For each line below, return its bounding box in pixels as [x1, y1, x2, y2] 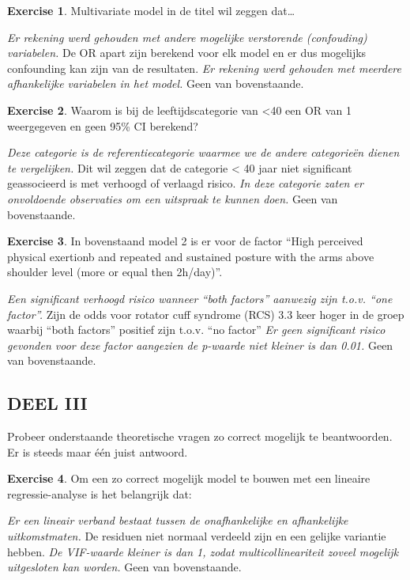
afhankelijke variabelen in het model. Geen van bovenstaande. [7, 75, 304, 92]
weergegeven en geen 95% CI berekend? [7, 117, 198, 134]
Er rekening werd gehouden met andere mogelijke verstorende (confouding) [7, 28, 367, 45]
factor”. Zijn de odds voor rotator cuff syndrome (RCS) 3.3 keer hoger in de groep [7, 305, 404, 322]
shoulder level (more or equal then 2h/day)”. [7, 263, 223, 280]
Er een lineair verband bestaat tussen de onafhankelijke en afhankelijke [7, 512, 348, 529]
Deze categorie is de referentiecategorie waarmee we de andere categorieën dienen [7, 144, 400, 161]
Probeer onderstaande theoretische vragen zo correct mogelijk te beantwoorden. [7, 428, 393, 445]
